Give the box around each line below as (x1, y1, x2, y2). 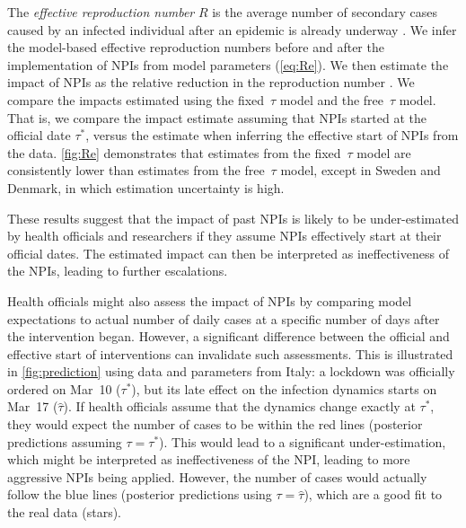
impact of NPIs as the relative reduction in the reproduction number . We (7, 73, 415, 92)
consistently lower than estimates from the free (7, 161, 265, 180)
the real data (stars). (7, 503, 122, 522)
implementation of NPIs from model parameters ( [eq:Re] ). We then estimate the (7, 55, 449, 74)
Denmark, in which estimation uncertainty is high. (7, 178, 285, 197)
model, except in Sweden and (280, 161, 441, 180)
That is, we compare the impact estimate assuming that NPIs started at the (7, 108, 426, 127)
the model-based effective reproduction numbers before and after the (7, 38, 384, 57)
